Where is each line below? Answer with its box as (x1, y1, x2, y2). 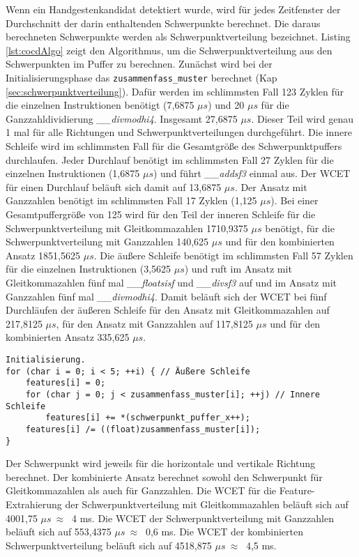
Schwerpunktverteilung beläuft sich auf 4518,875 (6, 537, 212, 552)
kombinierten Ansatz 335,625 (6, 330, 130, 344)
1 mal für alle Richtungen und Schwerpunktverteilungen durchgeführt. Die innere (6, 125, 352, 139)
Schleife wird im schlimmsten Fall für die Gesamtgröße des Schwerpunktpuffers (6, 139, 342, 153)
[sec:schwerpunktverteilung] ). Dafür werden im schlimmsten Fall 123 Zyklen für (6, 84, 344, 98)
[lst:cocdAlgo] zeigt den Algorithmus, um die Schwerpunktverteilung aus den (6, 43, 333, 57)
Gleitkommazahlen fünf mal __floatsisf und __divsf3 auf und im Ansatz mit (6, 275, 337, 289)
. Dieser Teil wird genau (251, 111, 353, 125)
